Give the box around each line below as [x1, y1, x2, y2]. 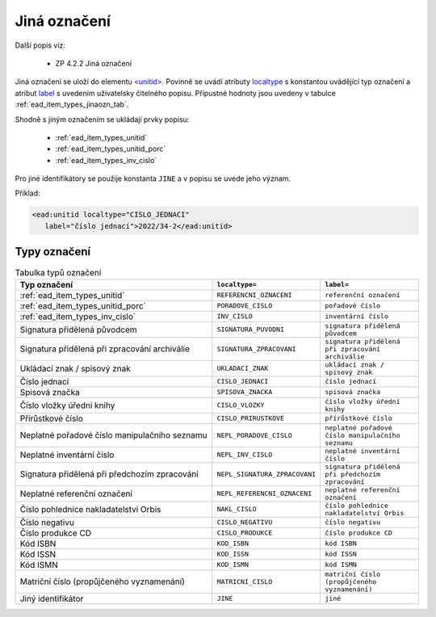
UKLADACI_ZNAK [216, 364, 269, 373]
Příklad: [15, 188, 40, 198]
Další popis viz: [15, 40, 66, 50]
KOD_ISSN [216, 550, 249, 559]
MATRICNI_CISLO [216, 577, 273, 586]
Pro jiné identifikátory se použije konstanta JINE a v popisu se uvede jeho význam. [15, 174, 291, 183]
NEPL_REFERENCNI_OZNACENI [216, 489, 312, 498]
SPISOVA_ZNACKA [216, 388, 273, 397]
